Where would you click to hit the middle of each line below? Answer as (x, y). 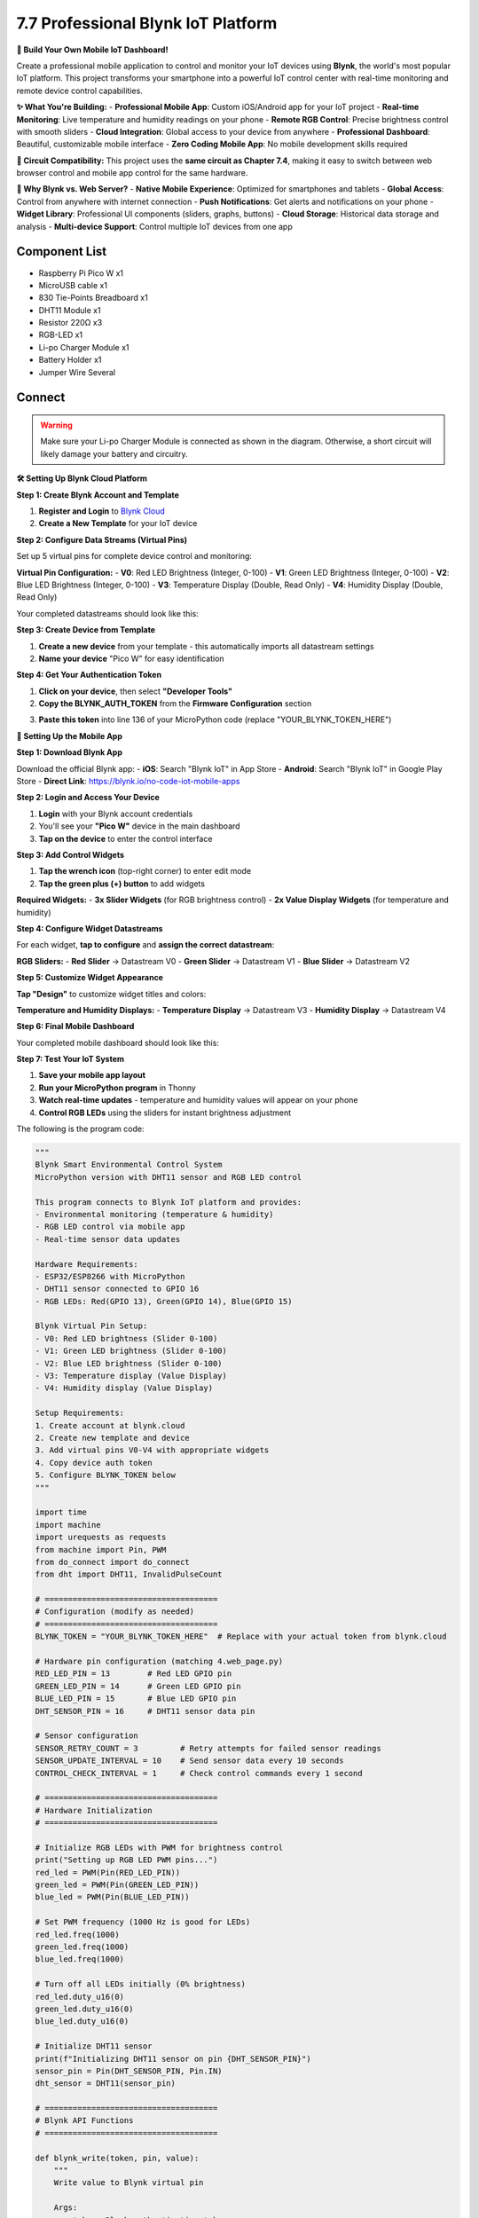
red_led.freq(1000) (77, 1935)
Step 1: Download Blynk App (70, 752)
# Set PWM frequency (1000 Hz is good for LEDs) (143, 1922)
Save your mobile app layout (92, 1075)
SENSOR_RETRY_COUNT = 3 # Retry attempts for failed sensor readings (208, 1748)
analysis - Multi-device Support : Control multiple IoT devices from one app (154, 226)
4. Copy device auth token (94, 1463)
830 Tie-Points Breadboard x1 (93, 298)
